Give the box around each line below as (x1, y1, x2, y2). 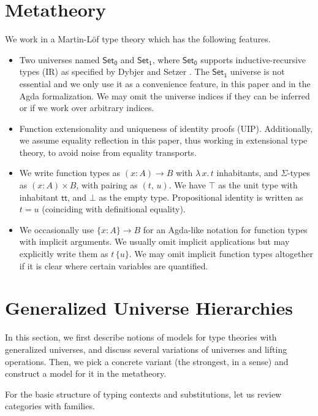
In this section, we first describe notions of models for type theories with (5, 331, 277, 344)
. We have (168, 179, 206, 191)
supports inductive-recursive (200, 53, 306, 66)
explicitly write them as (19, 247, 108, 260)
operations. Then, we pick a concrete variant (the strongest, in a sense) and (5, 355, 289, 368)
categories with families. (5, 399, 95, 412)
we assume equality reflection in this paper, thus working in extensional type (19, 134, 308, 147)
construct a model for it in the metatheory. (5, 367, 167, 380)
